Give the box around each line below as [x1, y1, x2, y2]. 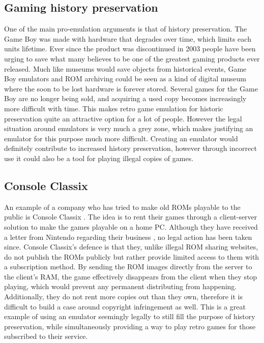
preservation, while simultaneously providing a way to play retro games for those [4, 321, 256, 331]
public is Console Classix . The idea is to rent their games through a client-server [4, 211, 257, 222]
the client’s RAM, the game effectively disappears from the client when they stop [4, 271, 257, 282]
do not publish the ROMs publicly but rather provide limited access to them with [4, 251, 259, 262]
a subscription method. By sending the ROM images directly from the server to [4, 261, 252, 272]
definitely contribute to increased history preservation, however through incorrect [4, 143, 257, 153]
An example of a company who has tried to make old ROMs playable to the [4, 201, 241, 212]
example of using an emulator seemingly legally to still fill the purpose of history [4, 311, 255, 322]
